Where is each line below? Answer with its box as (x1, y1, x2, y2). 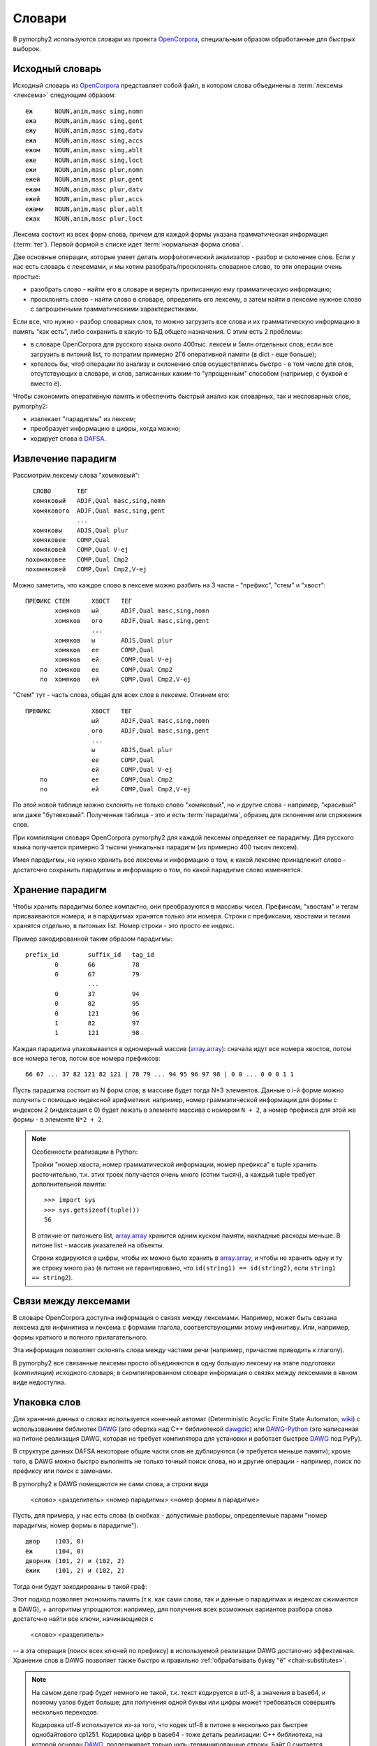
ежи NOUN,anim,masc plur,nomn (25, 166, 143, 174)
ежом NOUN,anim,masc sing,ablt (25, 147, 143, 154)
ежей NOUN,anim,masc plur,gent (25, 175, 143, 184)
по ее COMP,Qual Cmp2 (39, 775, 173, 784)
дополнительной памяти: (31, 1180, 107, 1188)
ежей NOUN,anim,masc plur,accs (25, 196, 143, 203)
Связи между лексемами (13, 1295, 131, 1307)
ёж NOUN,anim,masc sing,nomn (25, 107, 143, 115)
